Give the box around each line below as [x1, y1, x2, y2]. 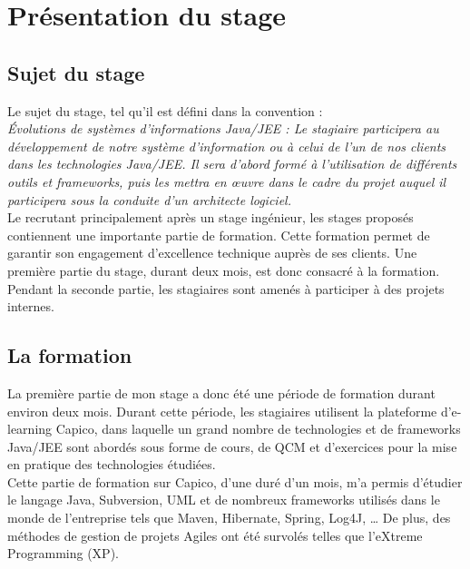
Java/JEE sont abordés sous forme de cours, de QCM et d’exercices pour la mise [7, 437, 457, 456]
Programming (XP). [7, 544, 119, 563]
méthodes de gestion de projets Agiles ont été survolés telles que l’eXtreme [7, 525, 423, 544]
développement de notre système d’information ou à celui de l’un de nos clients [7, 136, 446, 155]
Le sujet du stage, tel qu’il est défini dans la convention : [7, 101, 323, 120]
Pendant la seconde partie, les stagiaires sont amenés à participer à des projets [7, 279, 445, 298]
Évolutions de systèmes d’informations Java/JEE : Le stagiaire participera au [7, 119, 439, 138]
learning [7, 419, 53, 438]
